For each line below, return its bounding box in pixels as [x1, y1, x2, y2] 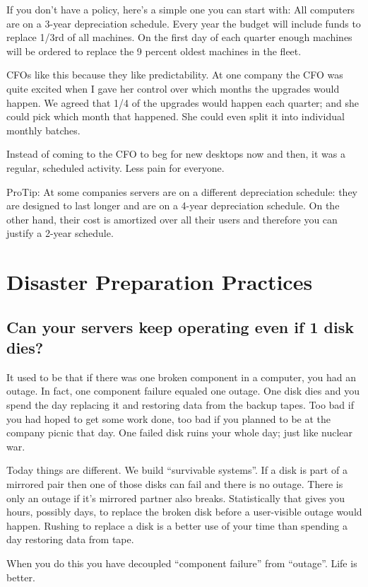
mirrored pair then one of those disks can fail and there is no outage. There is [6, 477, 343, 492]
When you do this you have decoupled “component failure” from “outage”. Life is [6, 556, 357, 570]
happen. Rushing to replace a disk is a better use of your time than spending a [6, 518, 348, 533]
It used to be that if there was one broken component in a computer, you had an [6, 369, 356, 384]
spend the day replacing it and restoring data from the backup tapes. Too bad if [6, 397, 354, 412]
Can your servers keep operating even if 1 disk [6, 315, 354, 337]
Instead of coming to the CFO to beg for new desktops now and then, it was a [6, 146, 346, 161]
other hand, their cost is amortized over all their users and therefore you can [6, 211, 338, 226]
